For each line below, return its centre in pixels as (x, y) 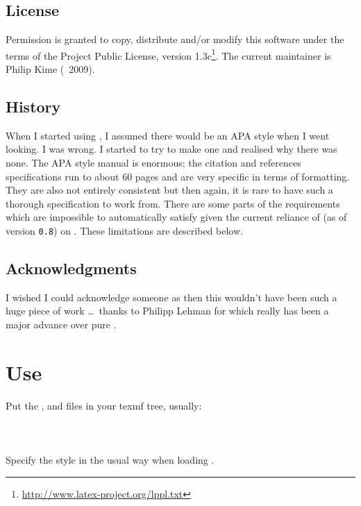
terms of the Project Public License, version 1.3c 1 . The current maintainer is (168, 54)
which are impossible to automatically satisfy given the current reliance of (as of (176, 217)
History (33, 107)
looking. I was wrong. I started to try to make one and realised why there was (171, 149)
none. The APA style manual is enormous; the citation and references (153, 163)
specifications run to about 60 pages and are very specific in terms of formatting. (178, 176)
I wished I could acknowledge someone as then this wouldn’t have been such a (171, 297)
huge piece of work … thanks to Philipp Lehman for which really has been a (167, 311)
